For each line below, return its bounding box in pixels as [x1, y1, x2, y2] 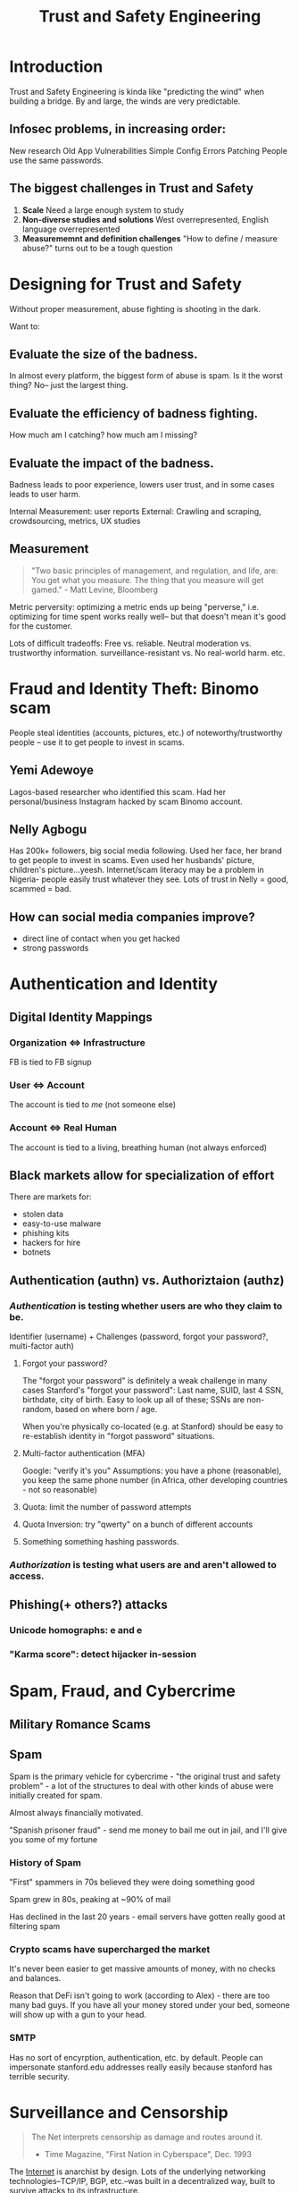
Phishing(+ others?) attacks [9, 1597, 168, 1613]
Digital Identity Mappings [9, 1009, 154, 1025]
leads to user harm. [9, 488, 81, 499]
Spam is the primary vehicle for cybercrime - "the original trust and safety [9, 1771, 281, 1782]
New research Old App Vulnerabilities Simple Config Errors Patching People [9, 145, 288, 156]
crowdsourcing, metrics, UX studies [9, 515, 141, 526]
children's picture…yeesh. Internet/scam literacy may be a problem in [9, 865, 265, 876]
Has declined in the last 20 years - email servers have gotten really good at [9, 1911, 286, 1922]
